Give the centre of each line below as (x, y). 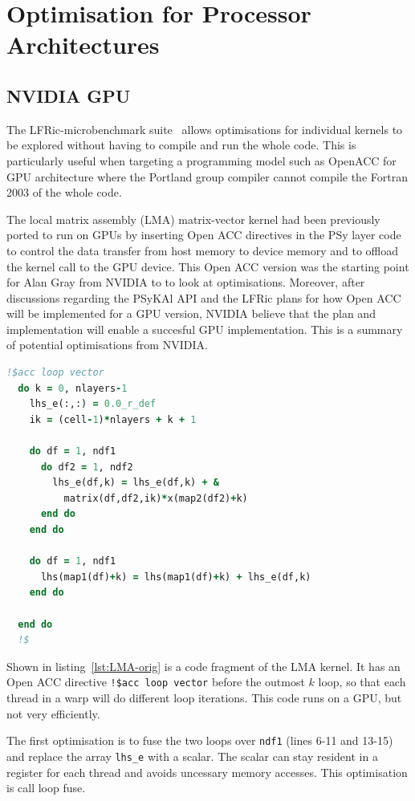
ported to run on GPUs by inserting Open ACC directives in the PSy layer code (204, 235)
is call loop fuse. (46, 788)
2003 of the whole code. (64, 192)
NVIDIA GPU (69, 95)
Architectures (83, 45)
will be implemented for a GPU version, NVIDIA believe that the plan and (191, 313)
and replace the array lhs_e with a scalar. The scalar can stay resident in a (192, 756)
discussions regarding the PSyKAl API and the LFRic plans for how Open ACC (204, 297)
